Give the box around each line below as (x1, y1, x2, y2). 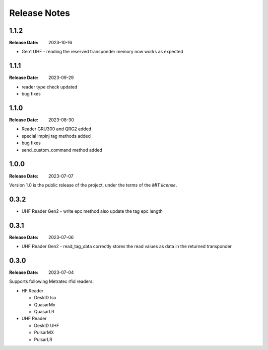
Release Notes (9, 7, 70, 18)
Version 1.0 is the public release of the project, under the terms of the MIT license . (9, 182, 177, 188)
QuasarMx (34, 301, 56, 308)
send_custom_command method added (21, 147, 103, 153)
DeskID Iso (34, 295, 57, 301)
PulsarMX (34, 330, 54, 336)
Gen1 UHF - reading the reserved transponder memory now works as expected (21, 49, 184, 55)
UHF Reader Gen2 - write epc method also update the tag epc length (21, 208, 163, 214)
